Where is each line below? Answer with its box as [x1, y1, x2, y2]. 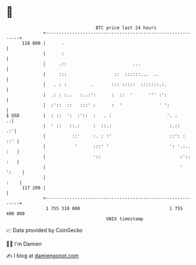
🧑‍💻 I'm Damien [6, 240, 42, 247]
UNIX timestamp [106, 215, 144, 222]
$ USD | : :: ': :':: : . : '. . [6, 112, 178, 119]
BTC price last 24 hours [95, 25, 157, 31]
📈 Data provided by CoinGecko [6, 227, 83, 234]
